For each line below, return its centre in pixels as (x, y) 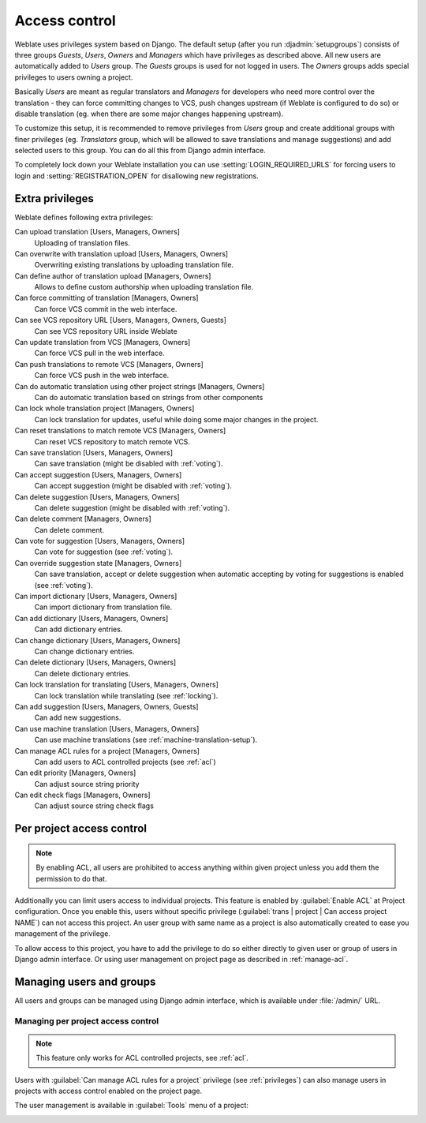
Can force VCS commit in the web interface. (106, 309)
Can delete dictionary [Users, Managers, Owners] (95, 662)
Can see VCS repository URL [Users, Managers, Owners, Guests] (120, 320)
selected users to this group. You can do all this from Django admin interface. (140, 151)
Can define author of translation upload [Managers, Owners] (113, 275)
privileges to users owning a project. (74, 77)
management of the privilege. (62, 934)
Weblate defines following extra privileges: (84, 217)
